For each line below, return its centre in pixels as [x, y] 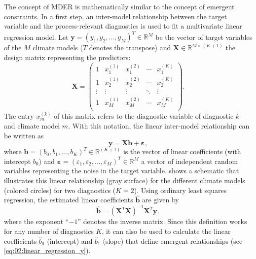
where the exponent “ [37, 221]
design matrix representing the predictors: [67, 57]
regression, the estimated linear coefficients [69, 200]
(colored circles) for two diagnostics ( [60, 190]
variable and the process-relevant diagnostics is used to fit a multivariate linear [123, 26]
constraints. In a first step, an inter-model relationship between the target [116, 16]
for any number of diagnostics [49, 231]
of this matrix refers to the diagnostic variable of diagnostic [144, 116]
